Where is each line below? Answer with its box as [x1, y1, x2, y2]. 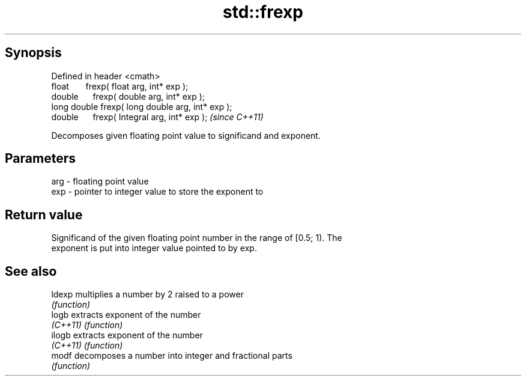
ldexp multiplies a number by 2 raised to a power [51, 289, 244, 300]
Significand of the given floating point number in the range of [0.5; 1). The [51, 233, 342, 243]
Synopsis [5, 45, 62, 61]
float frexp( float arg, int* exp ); [51, 81, 189, 91]
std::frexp [223, 2, 303, 22]
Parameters [5, 151, 76, 166]
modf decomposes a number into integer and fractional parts [51, 350, 292, 361]
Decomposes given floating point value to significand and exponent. [51, 130, 321, 141]
